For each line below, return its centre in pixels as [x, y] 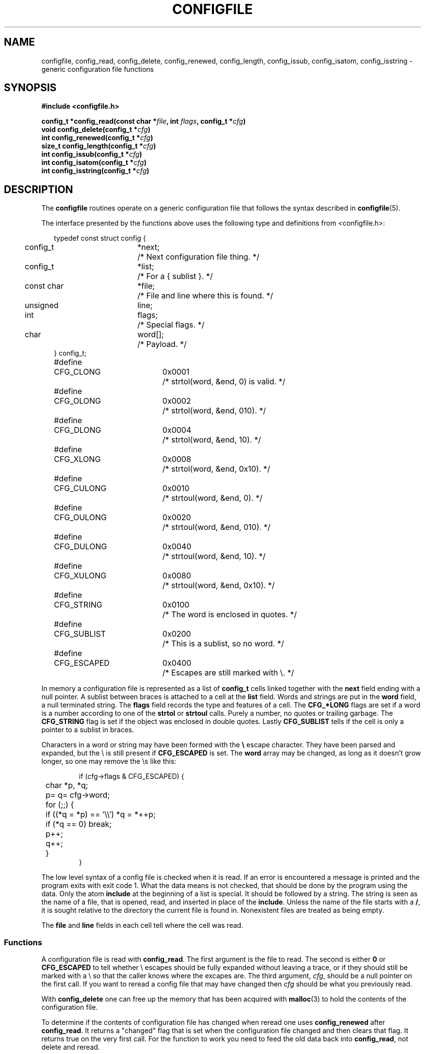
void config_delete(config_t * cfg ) [96, 130]
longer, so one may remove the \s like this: [109, 761]
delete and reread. [71, 1047]
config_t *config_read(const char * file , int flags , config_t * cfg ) [144, 121]
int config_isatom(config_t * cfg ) [94, 163]
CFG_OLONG [78, 401]
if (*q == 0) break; [79, 824]
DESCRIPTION [39, 189]
